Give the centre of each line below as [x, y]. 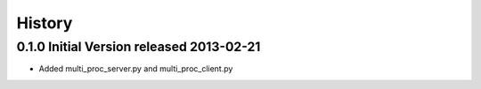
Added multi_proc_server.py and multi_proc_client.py [136, 69]
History [45, 23]
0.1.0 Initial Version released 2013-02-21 [139, 47]
